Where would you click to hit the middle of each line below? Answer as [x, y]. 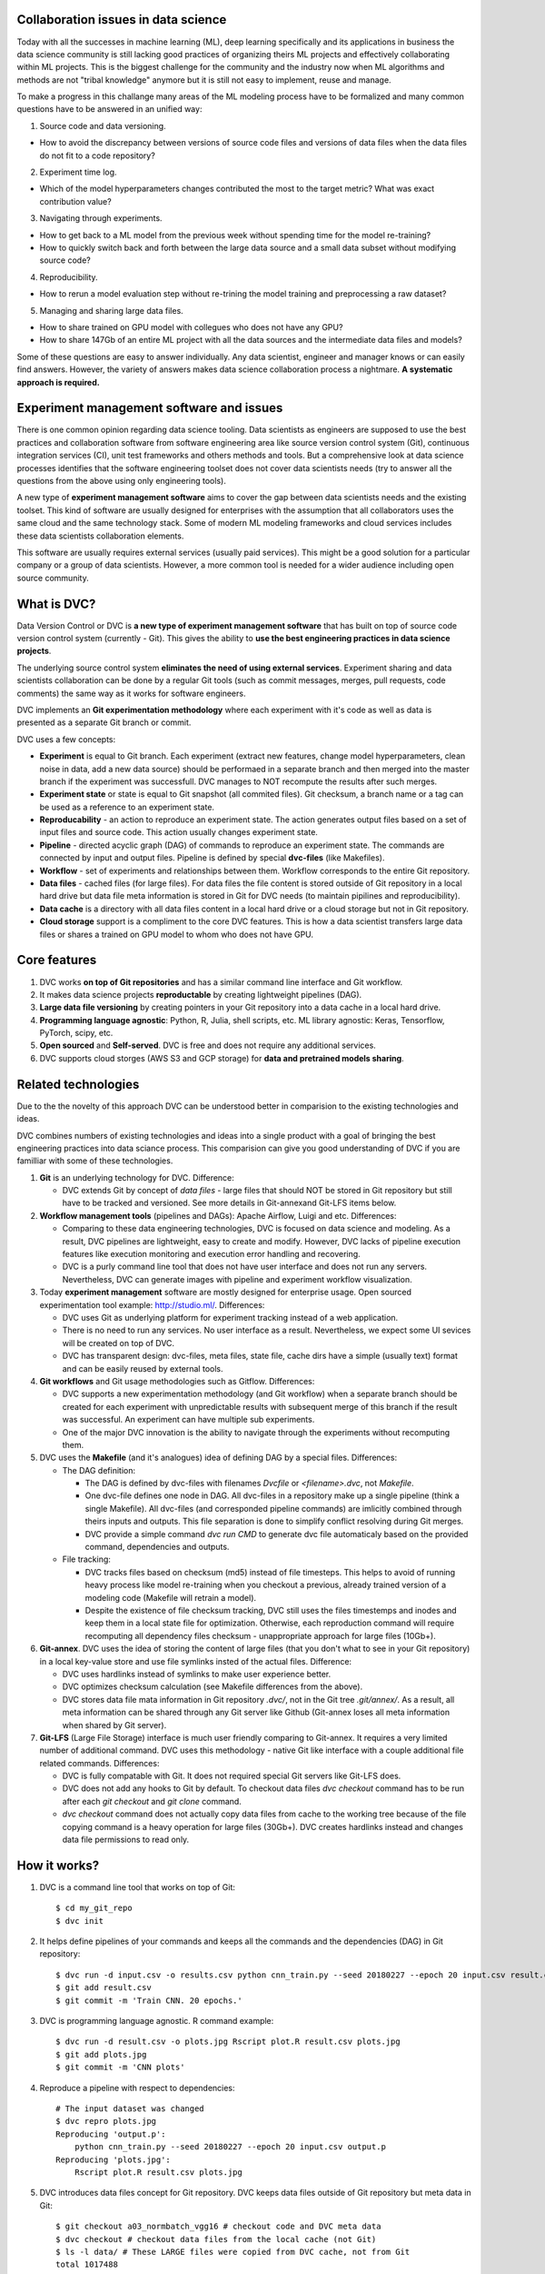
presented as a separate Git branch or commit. [104, 722]
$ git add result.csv [104, 1988]
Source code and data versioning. [103, 126]
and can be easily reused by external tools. [143, 1368]
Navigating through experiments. [101, 218]
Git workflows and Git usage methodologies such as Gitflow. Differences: [177, 1381]
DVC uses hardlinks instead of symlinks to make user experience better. [197, 1674]
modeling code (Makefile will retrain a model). [171, 1597]
